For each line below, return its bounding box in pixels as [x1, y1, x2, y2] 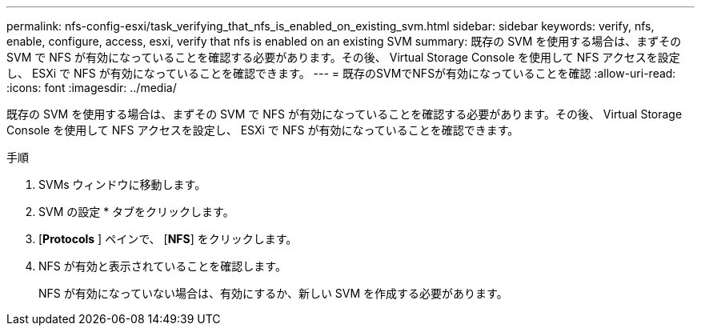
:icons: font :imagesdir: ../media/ [6, 81, 177, 94]
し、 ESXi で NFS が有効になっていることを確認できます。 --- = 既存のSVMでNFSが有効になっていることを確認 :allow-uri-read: [6, 66, 676, 80]
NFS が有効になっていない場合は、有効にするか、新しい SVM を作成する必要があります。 [38, 286, 508, 300]
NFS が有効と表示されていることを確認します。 [38, 259, 286, 273]
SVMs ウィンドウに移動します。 [38, 178, 206, 191]
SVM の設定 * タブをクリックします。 [38, 205, 234, 218]
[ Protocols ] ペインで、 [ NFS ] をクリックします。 [38, 232, 298, 246]
